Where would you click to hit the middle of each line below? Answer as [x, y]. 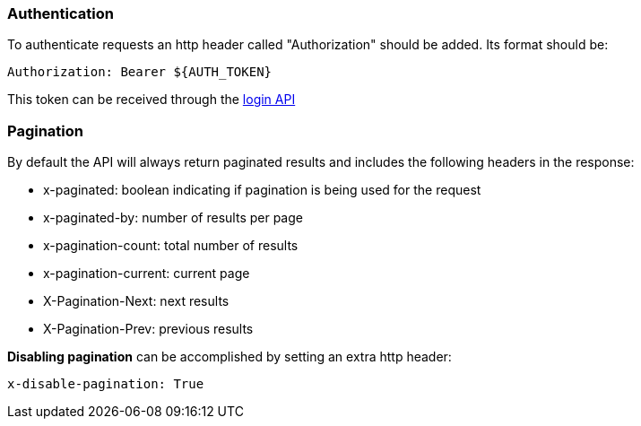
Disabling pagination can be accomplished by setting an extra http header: [230, 357]
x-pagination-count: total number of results [171, 246]
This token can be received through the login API [152, 100]
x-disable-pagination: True [106, 384]
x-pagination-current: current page [147, 274]
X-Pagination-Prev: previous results [148, 329]
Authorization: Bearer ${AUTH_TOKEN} [140, 72]
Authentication [61, 13]
